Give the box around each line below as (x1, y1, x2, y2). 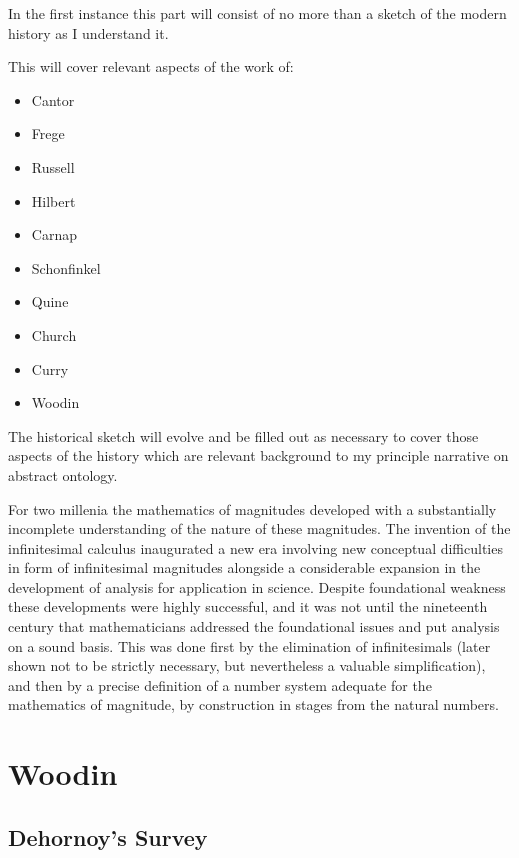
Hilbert (31, 190, 76, 211)
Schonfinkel (31, 257, 101, 278)
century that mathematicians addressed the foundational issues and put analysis (8, 616, 500, 637)
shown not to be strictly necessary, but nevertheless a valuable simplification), (8, 655, 486, 676)
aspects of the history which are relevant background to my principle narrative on (8, 445, 509, 466)
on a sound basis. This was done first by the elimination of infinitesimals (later (8, 635, 491, 656)
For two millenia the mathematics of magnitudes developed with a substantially (8, 498, 497, 519)
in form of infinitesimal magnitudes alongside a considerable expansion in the (8, 557, 481, 578)
